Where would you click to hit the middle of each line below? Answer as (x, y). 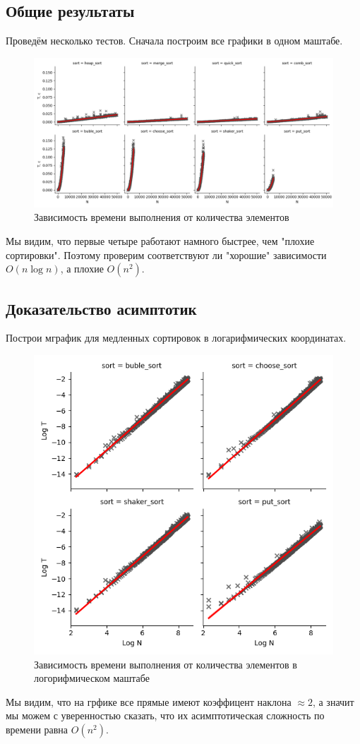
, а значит (333, 701)
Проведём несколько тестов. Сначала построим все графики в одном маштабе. (174, 41)
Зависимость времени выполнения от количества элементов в (166, 664)
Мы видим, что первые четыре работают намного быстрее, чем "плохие (160, 240)
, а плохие (82, 269)
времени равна (37, 729)
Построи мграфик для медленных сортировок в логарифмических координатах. (176, 338)
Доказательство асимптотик (101, 308)
